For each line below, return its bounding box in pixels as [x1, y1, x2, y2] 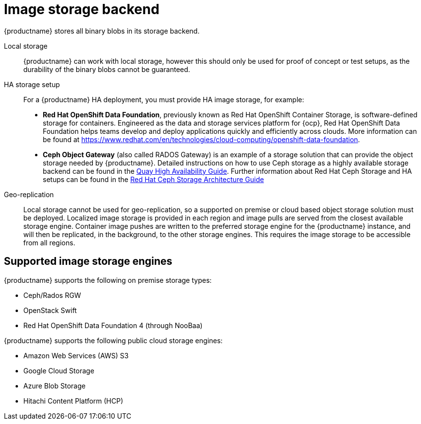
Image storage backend [4, 1, 159, 18]
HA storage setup [4, 80, 60, 89]
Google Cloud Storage [23, 366, 94, 375]
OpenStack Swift [23, 306, 77, 314]
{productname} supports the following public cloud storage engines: [4, 336, 223, 345]
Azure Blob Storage [23, 381, 86, 390]
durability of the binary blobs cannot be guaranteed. [23, 65, 191, 74]
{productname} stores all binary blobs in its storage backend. [4, 26, 200, 35]
